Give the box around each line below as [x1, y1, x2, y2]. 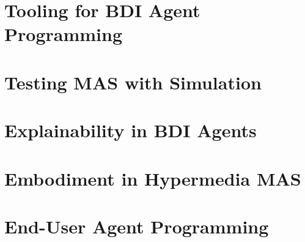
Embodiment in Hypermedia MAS [4, 165, 301, 191]
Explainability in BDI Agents [4, 118, 257, 143]
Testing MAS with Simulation [4, 69, 262, 94]
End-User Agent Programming [4, 213, 269, 238]
